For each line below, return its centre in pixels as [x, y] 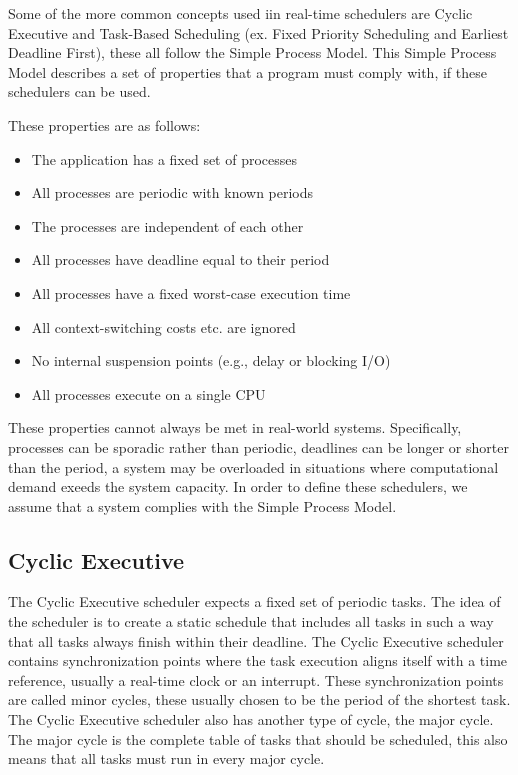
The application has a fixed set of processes [164, 158]
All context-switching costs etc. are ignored [163, 326]
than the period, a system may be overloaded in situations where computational [253, 466]
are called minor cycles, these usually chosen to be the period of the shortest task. [259, 699]
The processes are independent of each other [167, 225]
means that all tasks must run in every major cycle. [166, 758]
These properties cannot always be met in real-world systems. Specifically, [235, 427]
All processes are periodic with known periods [172, 192]
